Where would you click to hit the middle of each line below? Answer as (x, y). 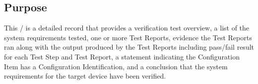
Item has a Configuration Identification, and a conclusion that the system (116, 66)
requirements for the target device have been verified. (85, 76)
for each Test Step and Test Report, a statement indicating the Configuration (122, 56)
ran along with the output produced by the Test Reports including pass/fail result (129, 47)
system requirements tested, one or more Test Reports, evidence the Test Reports (128, 37)
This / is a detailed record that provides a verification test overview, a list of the (127, 28)
